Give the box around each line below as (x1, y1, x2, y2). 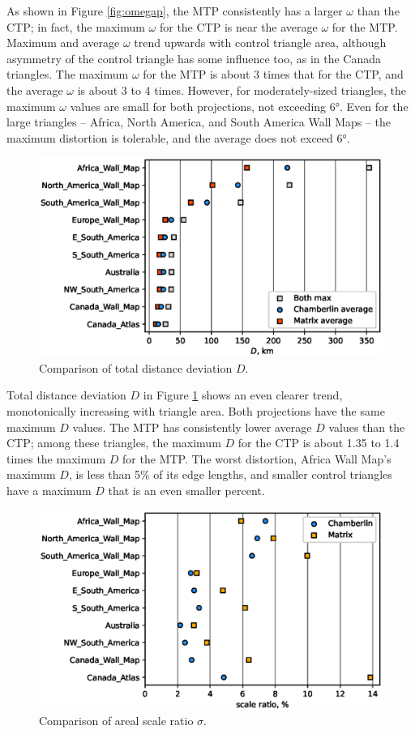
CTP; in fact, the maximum (6, 18, 145, 35)
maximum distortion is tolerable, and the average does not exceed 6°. (6, 129, 350, 146)
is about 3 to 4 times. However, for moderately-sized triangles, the (77, 81, 406, 98)
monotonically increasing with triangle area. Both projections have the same (6, 403, 385, 420)
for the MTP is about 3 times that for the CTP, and (143, 66, 404, 83)
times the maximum (6, 450, 106, 467)
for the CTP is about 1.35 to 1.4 (237, 434, 400, 451)
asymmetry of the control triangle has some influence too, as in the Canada (6, 49, 382, 66)
